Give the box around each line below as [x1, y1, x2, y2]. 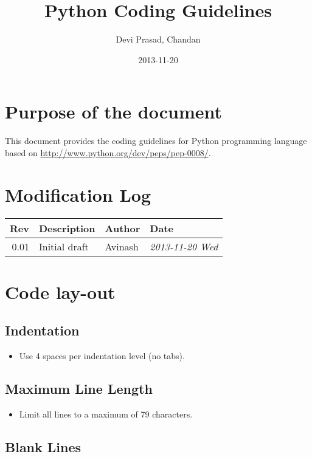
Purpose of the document [5, 99, 222, 124]
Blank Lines [5, 437, 81, 456]
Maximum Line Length [5, 379, 153, 398]
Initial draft [38, 239, 89, 253]
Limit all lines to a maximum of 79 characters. [19, 407, 193, 420]
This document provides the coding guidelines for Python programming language [5, 134, 307, 147]
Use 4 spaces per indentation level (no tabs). [19, 349, 185, 362]
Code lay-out [5, 279, 116, 304]
